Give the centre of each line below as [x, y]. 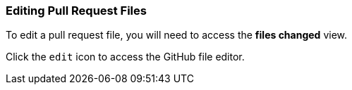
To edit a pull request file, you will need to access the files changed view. [177, 35]
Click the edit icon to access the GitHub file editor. [125, 57]
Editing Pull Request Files [76, 11]
